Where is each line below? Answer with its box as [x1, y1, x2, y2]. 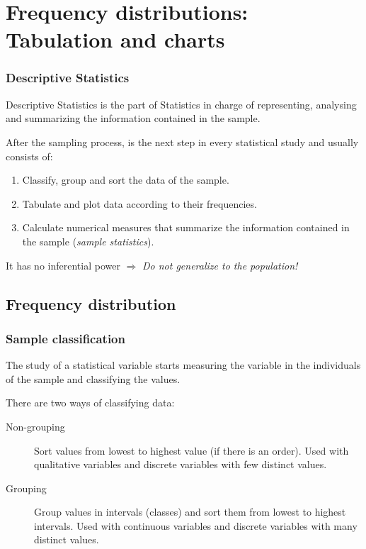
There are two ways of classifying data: [6, 395, 175, 410]
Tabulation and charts [6, 25, 225, 54]
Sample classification [6, 329, 125, 347]
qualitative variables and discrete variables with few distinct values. [34, 457, 327, 472]
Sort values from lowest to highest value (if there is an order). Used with [34, 443, 349, 457]
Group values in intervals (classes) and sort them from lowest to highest [34, 504, 346, 519]
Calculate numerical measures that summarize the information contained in [22, 220, 350, 235]
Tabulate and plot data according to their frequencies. [22, 196, 257, 211]
